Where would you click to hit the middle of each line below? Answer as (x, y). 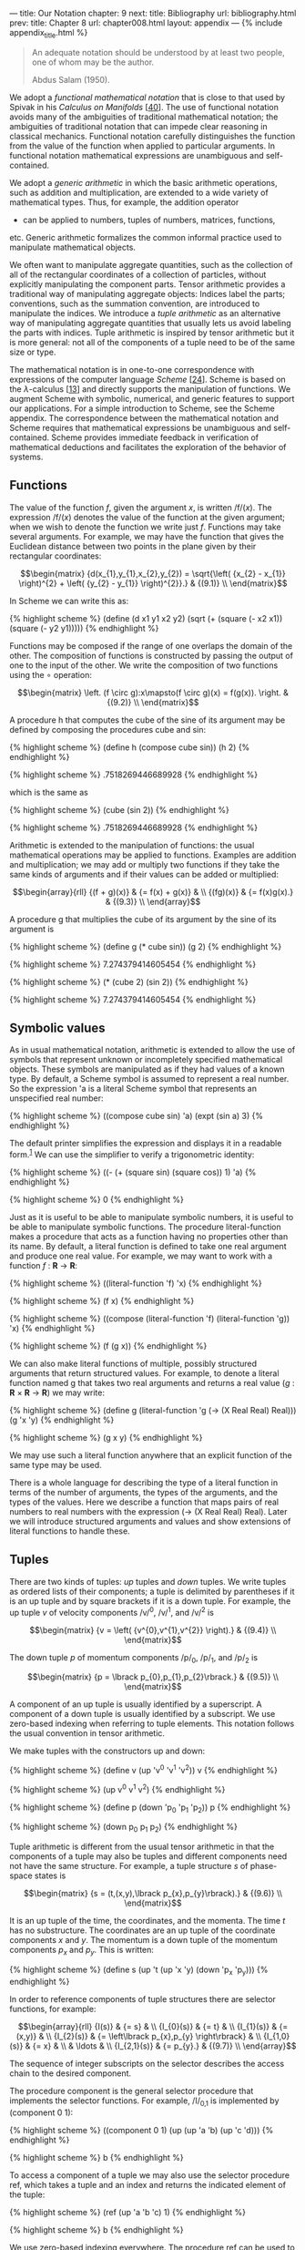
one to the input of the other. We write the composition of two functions (144, 665)
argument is (32, 929)
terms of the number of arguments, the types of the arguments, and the (143, 1493)
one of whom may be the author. (93, 62)
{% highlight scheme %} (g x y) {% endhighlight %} (106, 1438)
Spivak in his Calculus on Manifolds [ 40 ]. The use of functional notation (144, 107)
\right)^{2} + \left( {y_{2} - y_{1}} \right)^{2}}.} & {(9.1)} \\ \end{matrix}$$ (153, 583)
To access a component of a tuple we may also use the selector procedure (149, 2175)
